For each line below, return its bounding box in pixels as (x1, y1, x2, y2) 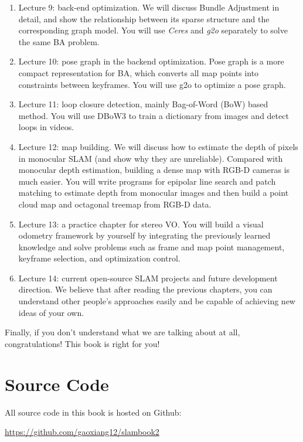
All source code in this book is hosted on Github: (5, 406, 182, 418)
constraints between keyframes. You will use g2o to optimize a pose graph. (18, 78, 286, 90)
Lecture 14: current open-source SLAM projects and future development (18, 271, 278, 284)
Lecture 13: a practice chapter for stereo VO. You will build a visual (18, 217, 264, 230)
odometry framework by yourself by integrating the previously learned (18, 229, 271, 242)
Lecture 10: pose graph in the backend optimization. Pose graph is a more (18, 55, 284, 67)
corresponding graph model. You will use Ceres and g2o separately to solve (18, 24, 288, 36)
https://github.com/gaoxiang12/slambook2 (5, 426, 159, 438)
